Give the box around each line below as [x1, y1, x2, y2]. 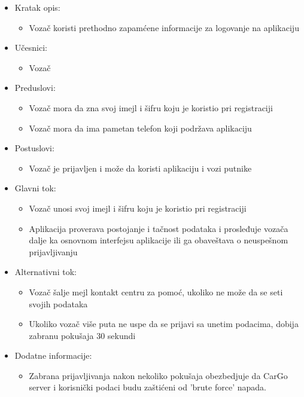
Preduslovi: [14, 81, 56, 94]
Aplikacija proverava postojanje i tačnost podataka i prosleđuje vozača [29, 222, 288, 234]
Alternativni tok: [14, 265, 77, 278]
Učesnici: [14, 41, 47, 54]
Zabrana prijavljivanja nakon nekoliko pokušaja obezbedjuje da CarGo [29, 369, 288, 381]
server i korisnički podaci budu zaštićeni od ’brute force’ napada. [29, 381, 266, 393]
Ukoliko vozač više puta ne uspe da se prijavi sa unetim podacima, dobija [29, 317, 299, 330]
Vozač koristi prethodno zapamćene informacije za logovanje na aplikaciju [29, 21, 299, 33]
